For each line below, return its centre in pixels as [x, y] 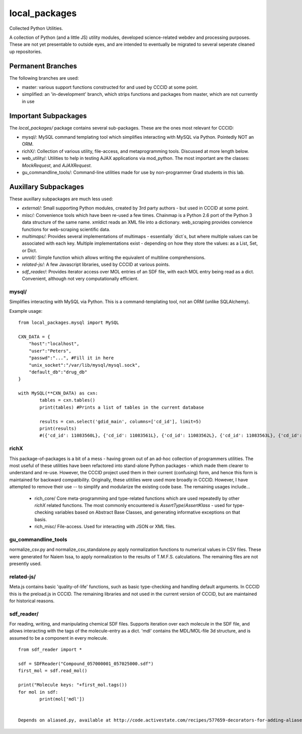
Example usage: [26, 311]
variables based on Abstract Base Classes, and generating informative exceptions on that [147, 513]
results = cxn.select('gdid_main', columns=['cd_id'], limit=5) [120, 421]
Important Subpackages [48, 116]
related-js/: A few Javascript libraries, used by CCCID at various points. [96, 264]
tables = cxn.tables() [67, 400]
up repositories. [26, 51]
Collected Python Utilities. [36, 28]
